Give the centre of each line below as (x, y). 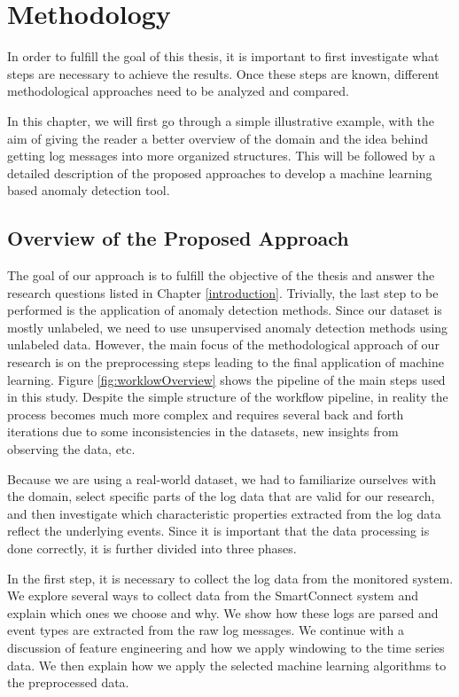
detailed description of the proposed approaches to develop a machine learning (220, 172)
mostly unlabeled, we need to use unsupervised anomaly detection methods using (228, 327)
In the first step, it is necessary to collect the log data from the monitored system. (230, 578)
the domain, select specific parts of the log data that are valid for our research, (221, 496)
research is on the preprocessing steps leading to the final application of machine (226, 362)
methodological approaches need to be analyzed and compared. (178, 91)
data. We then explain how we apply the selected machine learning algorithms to (227, 665)
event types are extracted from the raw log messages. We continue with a (206, 630)
